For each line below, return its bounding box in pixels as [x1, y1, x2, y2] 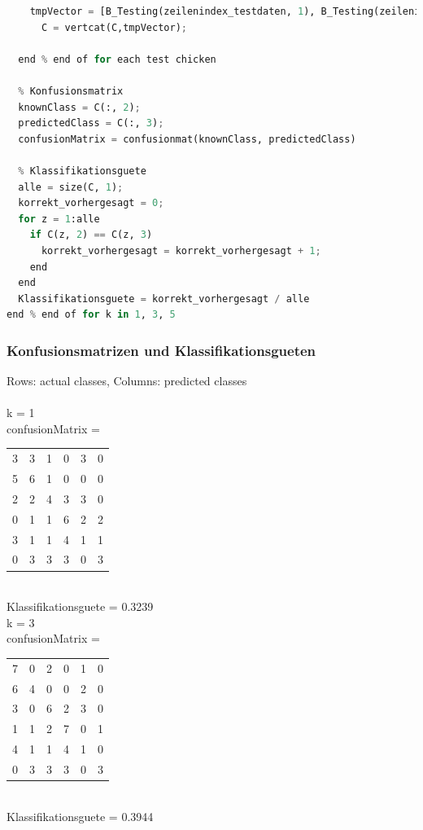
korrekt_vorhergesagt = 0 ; [18, 197, 164, 209]
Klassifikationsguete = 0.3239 [7, 598, 154, 615]
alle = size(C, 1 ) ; [18, 181, 124, 193]
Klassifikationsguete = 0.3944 [7, 807, 154, 824]
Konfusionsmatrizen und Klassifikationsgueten [7, 340, 316, 360]
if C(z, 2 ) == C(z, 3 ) [29, 229, 153, 241]
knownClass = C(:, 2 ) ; [18, 101, 141, 113]
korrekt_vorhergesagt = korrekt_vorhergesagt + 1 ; [41, 244, 321, 257]
